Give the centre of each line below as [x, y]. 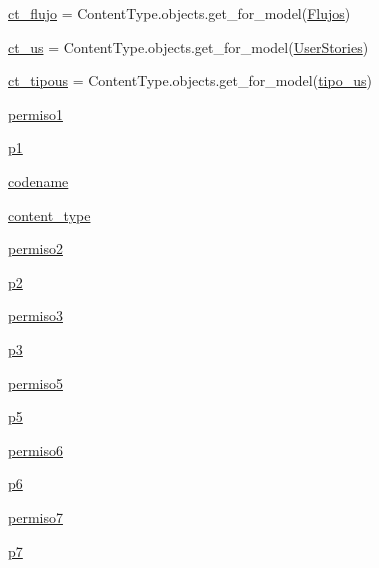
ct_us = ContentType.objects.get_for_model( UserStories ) [188, 46]
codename [38, 180]
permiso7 [35, 516]
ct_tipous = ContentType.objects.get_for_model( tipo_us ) [190, 80]
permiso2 [35, 248]
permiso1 [35, 113]
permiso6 [35, 449]
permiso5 [35, 382]
